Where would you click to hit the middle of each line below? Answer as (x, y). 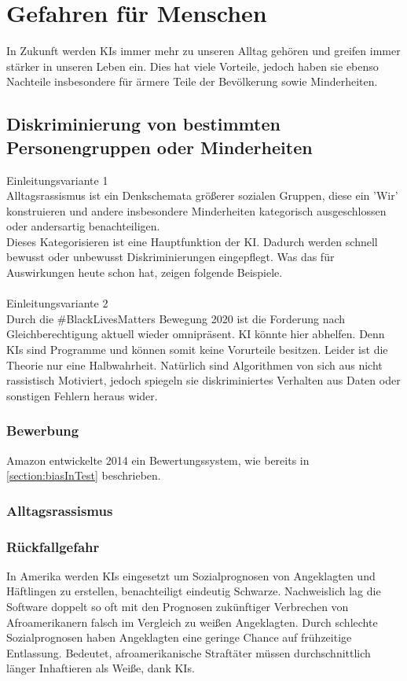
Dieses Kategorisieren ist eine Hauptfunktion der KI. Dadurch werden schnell (192, 241)
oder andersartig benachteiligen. (83, 226)
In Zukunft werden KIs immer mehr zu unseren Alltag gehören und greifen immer (203, 51)
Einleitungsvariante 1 (57, 180)
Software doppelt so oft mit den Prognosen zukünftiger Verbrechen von (178, 607)
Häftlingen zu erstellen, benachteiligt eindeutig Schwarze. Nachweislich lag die (194, 591)
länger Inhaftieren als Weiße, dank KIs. (101, 668)
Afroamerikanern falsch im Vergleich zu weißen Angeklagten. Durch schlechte (192, 622)
